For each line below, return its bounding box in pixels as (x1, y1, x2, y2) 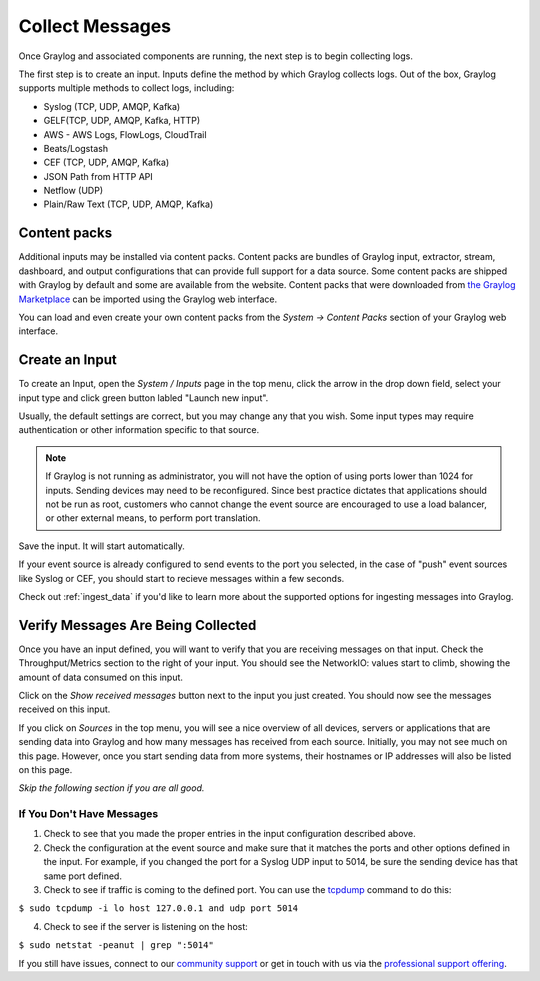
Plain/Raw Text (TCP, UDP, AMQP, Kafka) (43, 198, 214, 210)
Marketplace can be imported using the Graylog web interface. (18, 293, 278, 305)
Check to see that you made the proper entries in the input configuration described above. (43, 828, 417, 840)
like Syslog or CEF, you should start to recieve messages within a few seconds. (18, 572, 345, 584)
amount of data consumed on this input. (18, 671, 184, 683)
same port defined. (43, 870, 122, 882)
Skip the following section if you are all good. (18, 782, 205, 794)
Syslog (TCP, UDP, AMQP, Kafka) (43, 100, 181, 112)
